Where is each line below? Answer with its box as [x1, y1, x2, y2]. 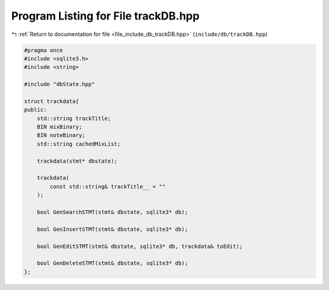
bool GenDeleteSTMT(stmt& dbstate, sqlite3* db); [37, 260, 188, 267]
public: [24, 107, 47, 113]
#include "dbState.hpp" [24, 81, 96, 88]
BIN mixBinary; [37, 124, 82, 130]
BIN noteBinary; [37, 132, 85, 139]
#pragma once [24, 46, 63, 54]
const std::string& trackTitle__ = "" [49, 183, 166, 190]
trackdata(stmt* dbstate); [37, 157, 118, 164]
